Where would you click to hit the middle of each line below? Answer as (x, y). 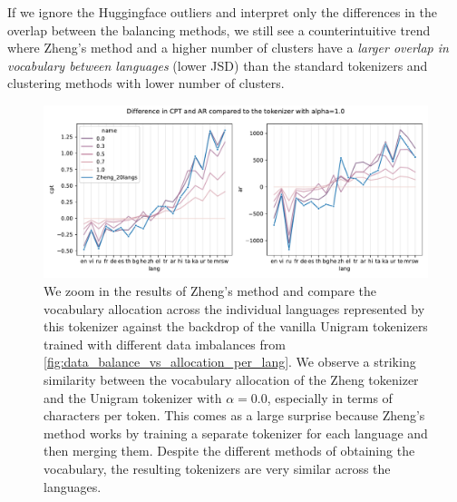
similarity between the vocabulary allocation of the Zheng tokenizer (231, 379)
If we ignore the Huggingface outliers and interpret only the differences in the (223, 12)
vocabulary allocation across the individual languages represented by (234, 308)
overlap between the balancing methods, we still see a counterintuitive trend (219, 30)
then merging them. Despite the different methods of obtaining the (229, 451)
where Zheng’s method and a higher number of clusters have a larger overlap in (228, 48)
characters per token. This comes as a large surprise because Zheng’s (234, 415)
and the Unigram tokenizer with (133, 397)
